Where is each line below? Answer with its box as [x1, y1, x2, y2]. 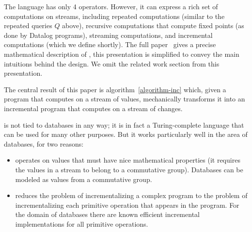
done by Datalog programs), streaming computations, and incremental [4, 30, 213, 40]
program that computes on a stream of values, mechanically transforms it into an [4, 94, 245, 104]
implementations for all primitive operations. [15, 218, 148, 229]
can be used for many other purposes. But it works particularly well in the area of [4, 129, 248, 139]
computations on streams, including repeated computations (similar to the [4, 11, 225, 21]
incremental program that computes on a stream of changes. [4, 103, 183, 113]
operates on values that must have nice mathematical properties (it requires [15, 155, 240, 165]
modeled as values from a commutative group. [15, 174, 152, 184]
